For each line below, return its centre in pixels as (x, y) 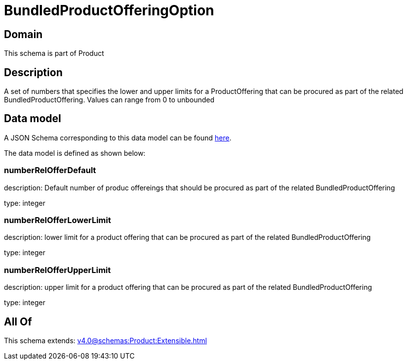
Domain (23, 34)
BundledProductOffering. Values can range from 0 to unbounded (109, 100)
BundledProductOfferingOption (109, 10)
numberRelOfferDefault (50, 170)
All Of (18, 321)
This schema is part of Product (54, 53)
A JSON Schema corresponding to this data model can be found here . (118, 137)
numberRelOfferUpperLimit (58, 270)
